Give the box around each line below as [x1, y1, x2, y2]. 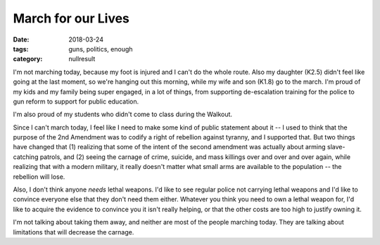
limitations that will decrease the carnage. [13, 227, 134, 236]
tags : [13, 44, 29, 53]
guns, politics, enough [68, 44, 133, 53]
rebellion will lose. [13, 172, 65, 181]
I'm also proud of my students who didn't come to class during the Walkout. [13, 110, 232, 119]
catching [13, 152, 39, 161]
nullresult [68, 55, 96, 63]
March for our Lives [13, 11, 130, 26]
